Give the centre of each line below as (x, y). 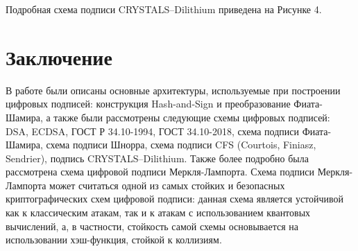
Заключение (59, 57)
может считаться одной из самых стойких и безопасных (167, 185)
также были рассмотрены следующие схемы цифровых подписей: (192, 117)
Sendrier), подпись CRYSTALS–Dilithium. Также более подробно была (157, 158)
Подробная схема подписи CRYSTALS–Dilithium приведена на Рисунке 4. (164, 9)
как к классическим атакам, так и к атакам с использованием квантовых (158, 213)
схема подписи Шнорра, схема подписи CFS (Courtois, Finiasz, (181, 145)
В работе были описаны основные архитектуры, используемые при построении (173, 90)
